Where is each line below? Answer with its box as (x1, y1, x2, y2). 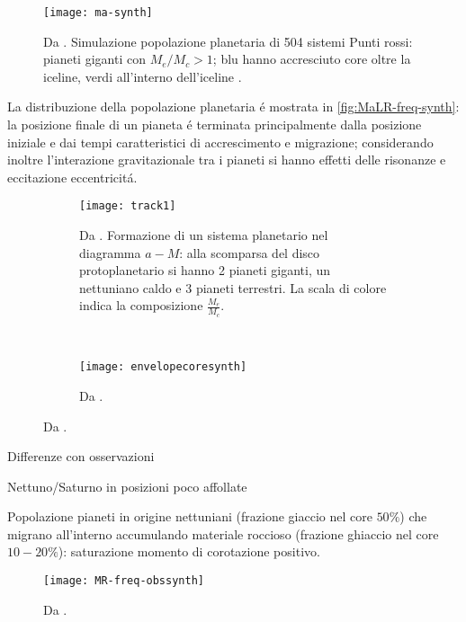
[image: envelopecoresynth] (79, 360, 247, 374)
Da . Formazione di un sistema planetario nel (79, 226, 328, 244)
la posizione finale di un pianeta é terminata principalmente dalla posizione (7, 115, 422, 134)
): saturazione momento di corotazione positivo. (58, 542, 320, 561)
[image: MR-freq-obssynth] (43, 574, 204, 588)
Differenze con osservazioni (7, 447, 155, 466)
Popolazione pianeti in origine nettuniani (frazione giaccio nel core (7, 507, 372, 526)
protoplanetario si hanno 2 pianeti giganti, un (79, 261, 331, 280)
